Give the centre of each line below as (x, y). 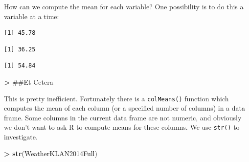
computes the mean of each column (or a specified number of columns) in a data (124, 108)
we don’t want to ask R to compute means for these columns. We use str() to (122, 127)
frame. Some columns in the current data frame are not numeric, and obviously (123, 117)
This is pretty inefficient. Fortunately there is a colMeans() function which (116, 98)
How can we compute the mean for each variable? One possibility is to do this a (124, 6)
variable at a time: (32, 16)
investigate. (21, 137)
